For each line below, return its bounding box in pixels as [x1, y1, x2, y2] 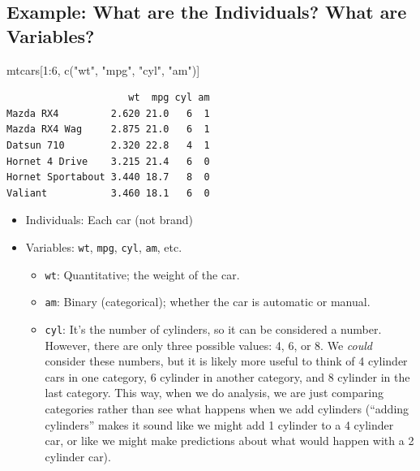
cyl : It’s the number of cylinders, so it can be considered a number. [45, 320, 382, 337]
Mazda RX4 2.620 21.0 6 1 [6, 107, 210, 119]
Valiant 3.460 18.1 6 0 [6, 187, 210, 199]
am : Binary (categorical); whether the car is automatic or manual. [45, 293, 371, 310]
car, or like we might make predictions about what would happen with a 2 [45, 432, 414, 449]
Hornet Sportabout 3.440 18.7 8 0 [6, 171, 210, 184]
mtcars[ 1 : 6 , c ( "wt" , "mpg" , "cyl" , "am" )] [6, 61, 200, 78]
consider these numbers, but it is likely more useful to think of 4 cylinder [45, 352, 408, 369]
